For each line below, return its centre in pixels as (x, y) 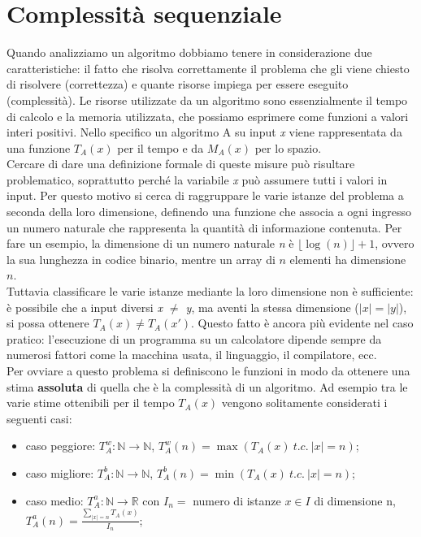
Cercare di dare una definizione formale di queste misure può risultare (181, 164)
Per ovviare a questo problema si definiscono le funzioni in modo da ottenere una (208, 370)
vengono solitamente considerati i (304, 403)
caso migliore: (60, 472)
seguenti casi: (39, 418)
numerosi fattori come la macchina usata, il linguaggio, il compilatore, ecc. (192, 355)
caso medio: (54, 500)
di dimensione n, (355, 500)
